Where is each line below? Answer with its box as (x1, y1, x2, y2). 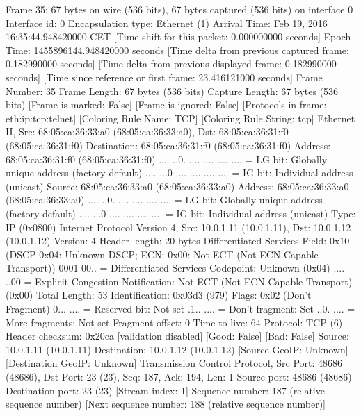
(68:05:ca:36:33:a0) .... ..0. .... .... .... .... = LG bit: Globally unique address (6, 192, 323, 207)
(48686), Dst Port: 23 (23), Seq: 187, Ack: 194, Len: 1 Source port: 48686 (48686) (6, 369, 352, 384)
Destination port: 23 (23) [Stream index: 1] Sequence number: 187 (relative (6, 383, 325, 397)
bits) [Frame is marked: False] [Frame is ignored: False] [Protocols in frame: (6, 97, 327, 112)
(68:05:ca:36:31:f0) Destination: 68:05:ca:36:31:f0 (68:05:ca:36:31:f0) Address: (6, 138, 331, 152)
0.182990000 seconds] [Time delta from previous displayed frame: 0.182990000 (6, 56, 337, 71)
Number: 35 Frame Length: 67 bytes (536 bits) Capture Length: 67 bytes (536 (6, 83, 339, 98)
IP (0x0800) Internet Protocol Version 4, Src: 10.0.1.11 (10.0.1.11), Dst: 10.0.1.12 (6, 219, 351, 234)
